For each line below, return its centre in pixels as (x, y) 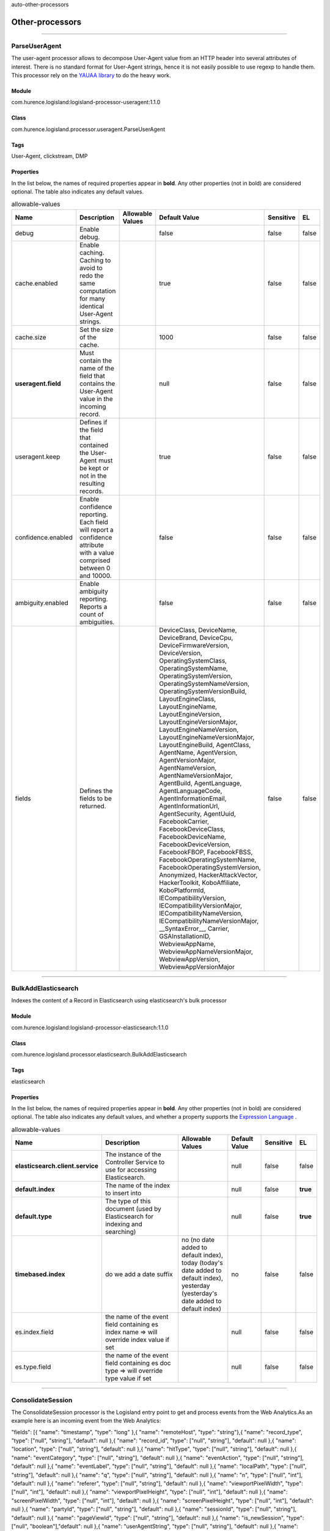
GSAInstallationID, (185, 936)
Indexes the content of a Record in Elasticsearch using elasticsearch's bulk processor (119, 1001)
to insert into (123, 1193)
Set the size (97, 329)
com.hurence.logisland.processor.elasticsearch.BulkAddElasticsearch (99, 1055)
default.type (33, 1217)
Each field (94, 522)
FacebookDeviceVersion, (195, 844)
